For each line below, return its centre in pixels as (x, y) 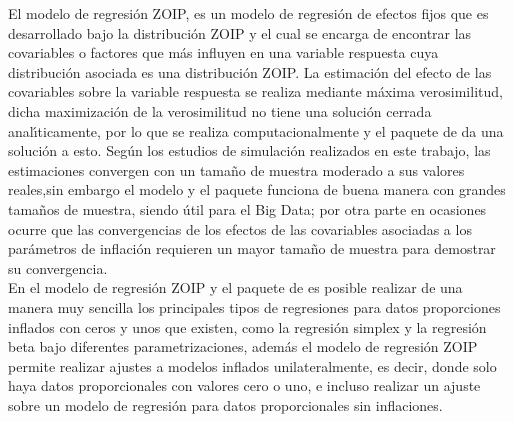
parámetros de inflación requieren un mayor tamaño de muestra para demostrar (252, 248)
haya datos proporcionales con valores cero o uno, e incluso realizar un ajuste (244, 385)
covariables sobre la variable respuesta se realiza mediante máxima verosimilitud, (255, 91)
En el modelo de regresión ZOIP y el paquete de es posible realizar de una (235, 287)
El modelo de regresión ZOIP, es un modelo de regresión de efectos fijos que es (248, 13)
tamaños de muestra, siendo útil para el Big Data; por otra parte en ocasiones (247, 208)
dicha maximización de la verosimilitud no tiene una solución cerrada (220, 110)
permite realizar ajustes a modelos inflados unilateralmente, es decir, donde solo (252, 365)
